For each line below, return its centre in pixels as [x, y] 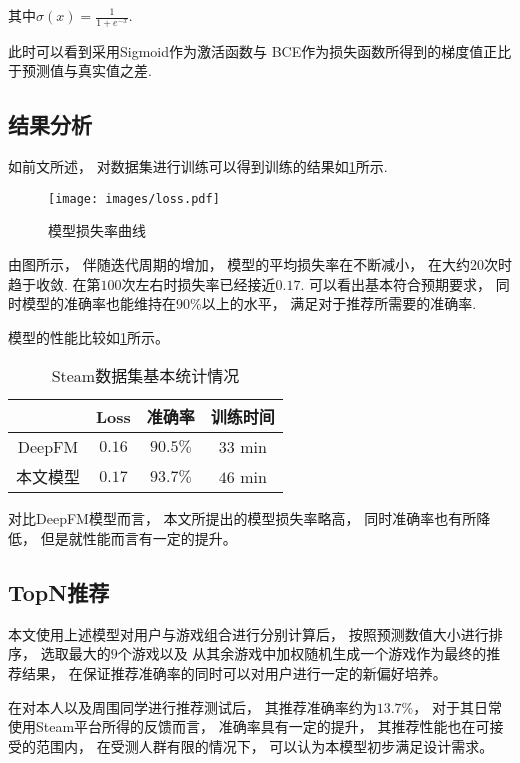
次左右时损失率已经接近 [198, 283]
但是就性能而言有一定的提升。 [138, 538]
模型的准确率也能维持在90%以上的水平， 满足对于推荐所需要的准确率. [249, 303]
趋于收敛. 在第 [54, 283]
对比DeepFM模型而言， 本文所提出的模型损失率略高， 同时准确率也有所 [242, 518]
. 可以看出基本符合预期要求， [396, 283]
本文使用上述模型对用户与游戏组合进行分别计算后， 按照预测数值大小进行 [248, 633]
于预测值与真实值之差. [80, 70]
